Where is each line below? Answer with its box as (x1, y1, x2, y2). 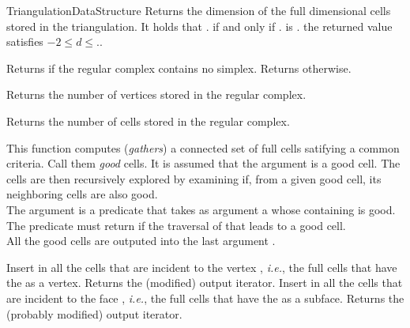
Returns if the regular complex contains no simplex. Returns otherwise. (6, 59, 352, 76)
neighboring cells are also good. (6, 186, 158, 202)
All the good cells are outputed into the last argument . (6, 232, 276, 249)
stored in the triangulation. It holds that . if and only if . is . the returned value (6, 17, 393, 34)
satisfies (6, 33, 43, 50)
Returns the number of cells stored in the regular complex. (6, 112, 290, 129)
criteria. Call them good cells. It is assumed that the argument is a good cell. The (6, 155, 401, 172)
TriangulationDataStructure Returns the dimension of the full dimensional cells (6, 2, 391, 18)
